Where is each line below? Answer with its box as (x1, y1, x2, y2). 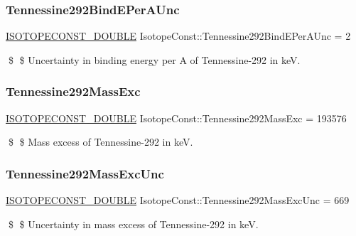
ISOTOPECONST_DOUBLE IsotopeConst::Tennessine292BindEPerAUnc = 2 (6, 28, 351, 43)
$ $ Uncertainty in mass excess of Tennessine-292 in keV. (8, 216, 259, 231)
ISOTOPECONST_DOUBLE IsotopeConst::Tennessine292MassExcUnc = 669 (6, 193, 350, 208)
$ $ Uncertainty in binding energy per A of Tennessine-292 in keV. (8, 52, 301, 67)
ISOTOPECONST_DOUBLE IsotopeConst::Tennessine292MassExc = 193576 (6, 110, 347, 125)
